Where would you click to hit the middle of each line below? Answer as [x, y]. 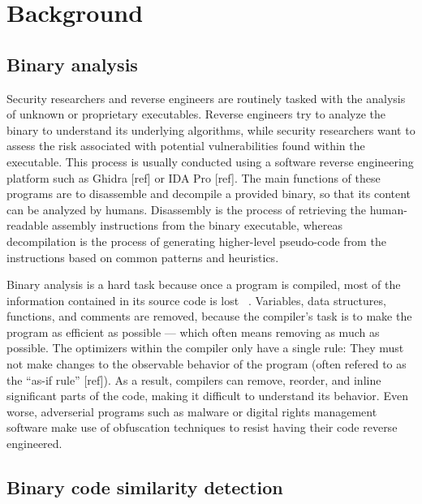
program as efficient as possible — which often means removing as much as [193, 332]
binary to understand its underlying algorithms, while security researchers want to [211, 129]
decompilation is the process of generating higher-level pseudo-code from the [196, 241]
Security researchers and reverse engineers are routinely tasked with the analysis [206, 98]
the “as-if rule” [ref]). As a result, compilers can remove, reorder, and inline [194, 379]
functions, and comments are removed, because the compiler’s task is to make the [209, 316]
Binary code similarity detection [145, 487]
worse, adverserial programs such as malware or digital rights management [192, 411]
